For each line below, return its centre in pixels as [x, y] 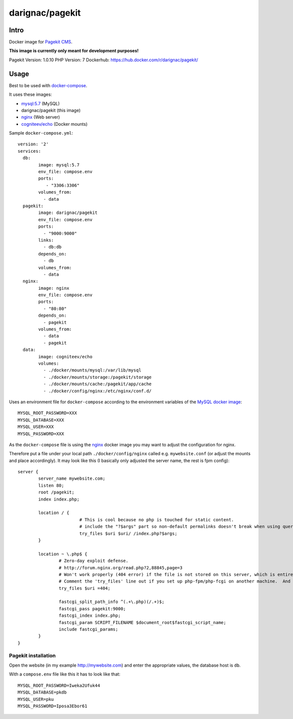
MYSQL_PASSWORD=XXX [41, 434]
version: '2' [33, 144]
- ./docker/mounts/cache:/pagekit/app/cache [97, 384]
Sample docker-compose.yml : [41, 133]
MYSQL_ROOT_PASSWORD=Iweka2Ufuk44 [59, 685]
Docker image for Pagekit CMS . [41, 42]
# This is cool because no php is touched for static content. [157, 520]
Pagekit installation [32, 655]
